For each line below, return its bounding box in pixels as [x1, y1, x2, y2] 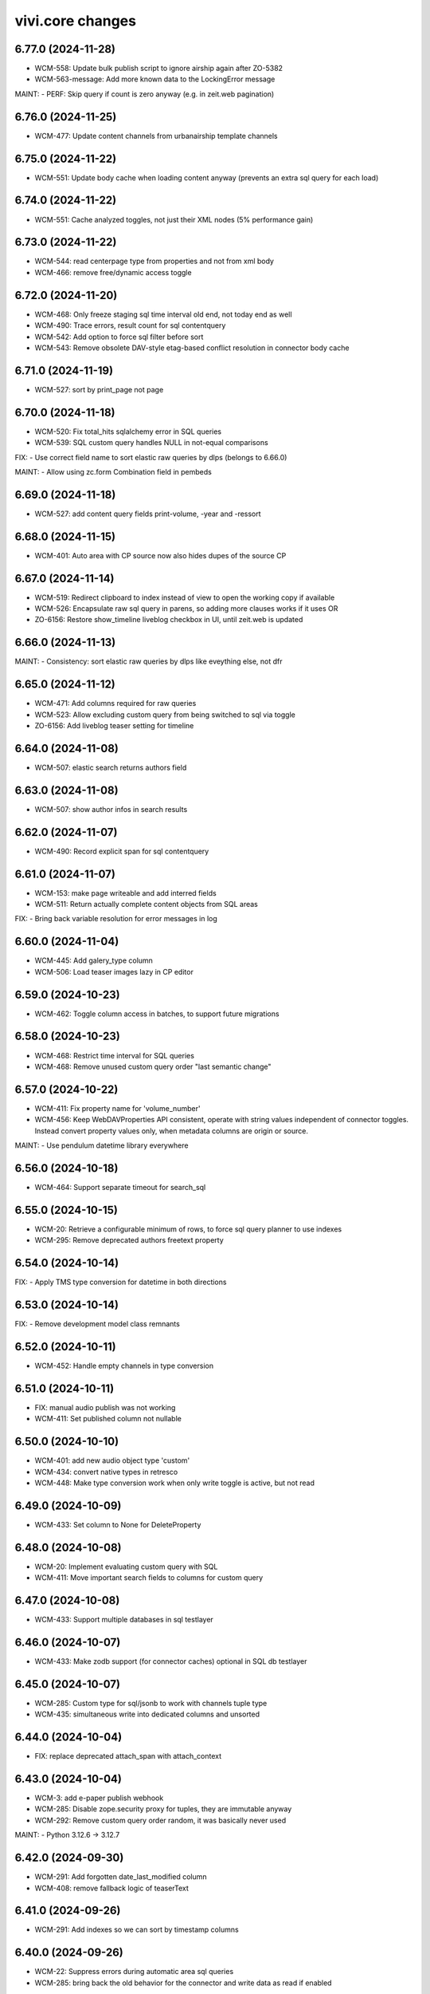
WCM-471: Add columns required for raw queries [34, 699, 197, 708]
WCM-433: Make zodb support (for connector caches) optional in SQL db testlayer [34, 1656, 307, 1666]
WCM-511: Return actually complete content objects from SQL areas [34, 900, 259, 909]
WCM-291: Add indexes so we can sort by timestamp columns [34, 1925, 239, 1934]
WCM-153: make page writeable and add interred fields [34, 888, 217, 897]
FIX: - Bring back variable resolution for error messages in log [14, 914, 218, 924]
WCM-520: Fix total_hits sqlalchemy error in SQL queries [34, 427, 222, 436]
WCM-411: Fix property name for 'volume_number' [34, 1103, 201, 1113]
